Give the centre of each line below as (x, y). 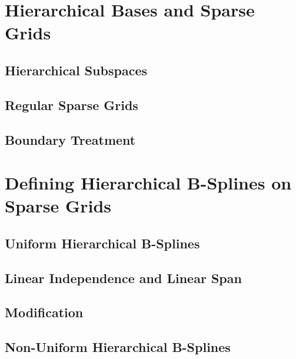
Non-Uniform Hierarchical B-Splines (118, 347)
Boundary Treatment (70, 139)
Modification (44, 312)
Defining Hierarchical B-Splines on (148, 183)
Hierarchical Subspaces (76, 70)
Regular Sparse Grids (71, 104)
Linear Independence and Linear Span (123, 277)
